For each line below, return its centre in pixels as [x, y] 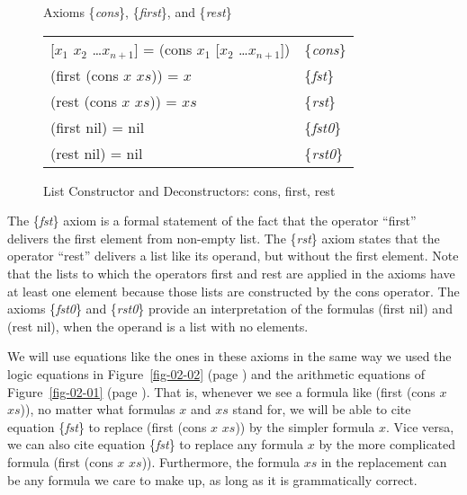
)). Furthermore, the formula [221, 461]
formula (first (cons [60, 461]
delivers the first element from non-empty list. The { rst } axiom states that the [224, 238]
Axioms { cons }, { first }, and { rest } [138, 12]
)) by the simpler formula [305, 426]
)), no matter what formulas [98, 409]
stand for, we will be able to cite [322, 409]
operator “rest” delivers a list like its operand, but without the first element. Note [233, 256]
